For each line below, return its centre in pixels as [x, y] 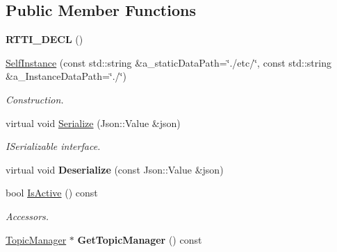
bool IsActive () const [52, 193]
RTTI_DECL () [44, 39]
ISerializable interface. [53, 146]
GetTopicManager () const [140, 239]
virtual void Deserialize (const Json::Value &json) [115, 169]
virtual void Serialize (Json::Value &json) [93, 123]
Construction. [35, 99]
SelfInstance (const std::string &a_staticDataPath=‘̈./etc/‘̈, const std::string [168, 62]
